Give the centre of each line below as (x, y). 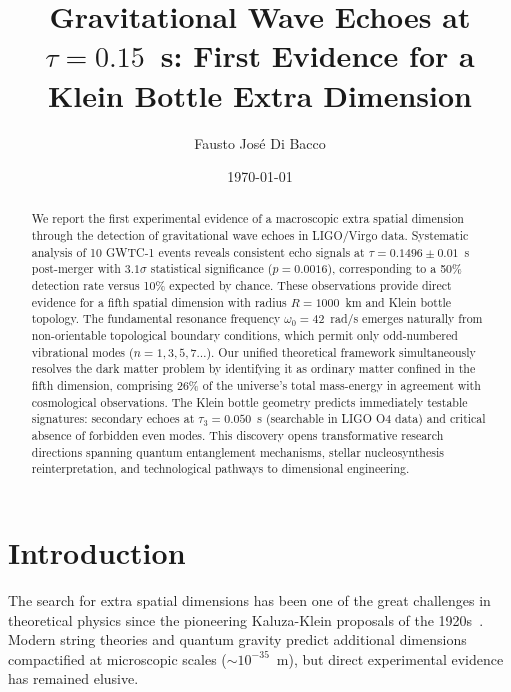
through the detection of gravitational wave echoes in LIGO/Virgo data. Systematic (250, 235)
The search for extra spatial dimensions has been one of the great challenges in (249, 599)
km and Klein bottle (398, 301)
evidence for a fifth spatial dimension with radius (159, 301)
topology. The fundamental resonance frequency (156, 318)
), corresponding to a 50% (394, 268)
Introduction (97, 551)
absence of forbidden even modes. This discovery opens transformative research (237, 435)
